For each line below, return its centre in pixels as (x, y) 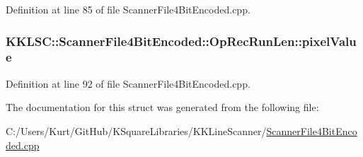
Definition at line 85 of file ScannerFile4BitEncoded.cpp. (128, 9)
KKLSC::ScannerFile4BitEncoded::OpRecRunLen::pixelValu (181, 41)
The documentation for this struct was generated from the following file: (162, 107)
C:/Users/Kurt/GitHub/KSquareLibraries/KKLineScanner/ (136, 130)
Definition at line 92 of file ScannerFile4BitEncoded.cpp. (128, 83)
